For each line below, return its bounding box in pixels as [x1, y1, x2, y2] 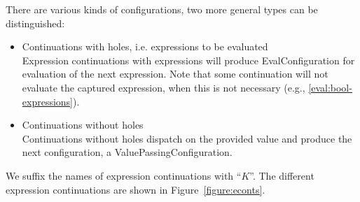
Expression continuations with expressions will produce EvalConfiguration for [22, 52, 355, 67]
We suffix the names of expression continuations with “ [6, 168, 242, 182]
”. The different [249, 168, 314, 182]
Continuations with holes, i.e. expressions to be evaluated [22, 39, 268, 54]
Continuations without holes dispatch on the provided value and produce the [22, 131, 352, 145]
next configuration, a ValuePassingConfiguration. [22, 145, 233, 159]
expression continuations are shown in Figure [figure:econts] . [6, 182, 265, 196]
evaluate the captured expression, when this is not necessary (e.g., [22, 80, 305, 94]
